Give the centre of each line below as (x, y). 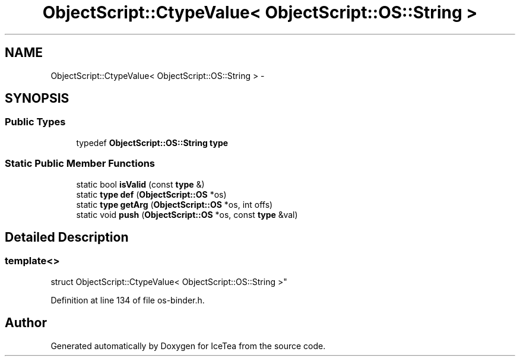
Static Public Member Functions (80, 164)
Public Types (35, 122)
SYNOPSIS (37, 99)
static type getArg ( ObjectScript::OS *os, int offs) (175, 204)
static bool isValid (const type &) (140, 184)
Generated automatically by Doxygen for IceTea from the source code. (188, 346)
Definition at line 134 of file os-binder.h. (128, 300)
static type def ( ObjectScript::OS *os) (151, 194)
